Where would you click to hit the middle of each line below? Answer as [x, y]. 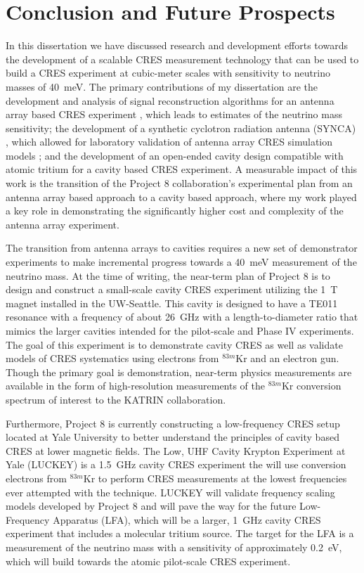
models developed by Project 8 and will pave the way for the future [151, 506]
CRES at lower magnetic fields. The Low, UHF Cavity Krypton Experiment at [176, 450]
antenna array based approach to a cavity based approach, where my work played [181, 197]
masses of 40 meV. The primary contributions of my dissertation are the [162, 86]
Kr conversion [311, 386]
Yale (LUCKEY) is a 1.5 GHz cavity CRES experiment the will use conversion [176, 464]
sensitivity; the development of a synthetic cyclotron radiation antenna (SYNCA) [181, 128]
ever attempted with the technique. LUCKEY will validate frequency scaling [170, 492]
